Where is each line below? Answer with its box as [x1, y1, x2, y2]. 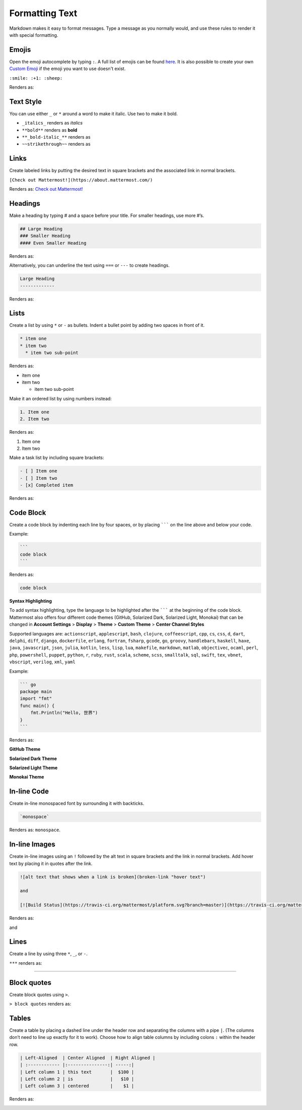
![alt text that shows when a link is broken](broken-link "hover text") [20, 874, 206, 880]
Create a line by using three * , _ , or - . [9, 951, 88, 957]
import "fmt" [20, 696, 52, 702]
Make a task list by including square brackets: [9, 454, 104, 461]
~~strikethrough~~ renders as [22, 141, 91, 147]
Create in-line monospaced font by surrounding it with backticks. [9, 800, 144, 806]
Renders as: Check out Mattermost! [9, 186, 83, 192]
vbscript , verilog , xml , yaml [9, 659, 75, 665]
